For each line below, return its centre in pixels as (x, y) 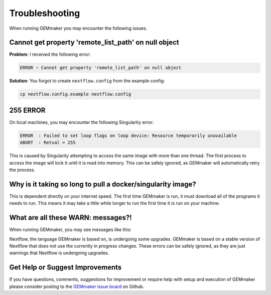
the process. (22, 170)
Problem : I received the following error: (50, 54)
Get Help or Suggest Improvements (65, 268)
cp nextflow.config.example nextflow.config (76, 94)
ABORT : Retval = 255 (48, 143)
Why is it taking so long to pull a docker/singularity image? (103, 184)
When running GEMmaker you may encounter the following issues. (78, 28)
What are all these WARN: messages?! (71, 218)
